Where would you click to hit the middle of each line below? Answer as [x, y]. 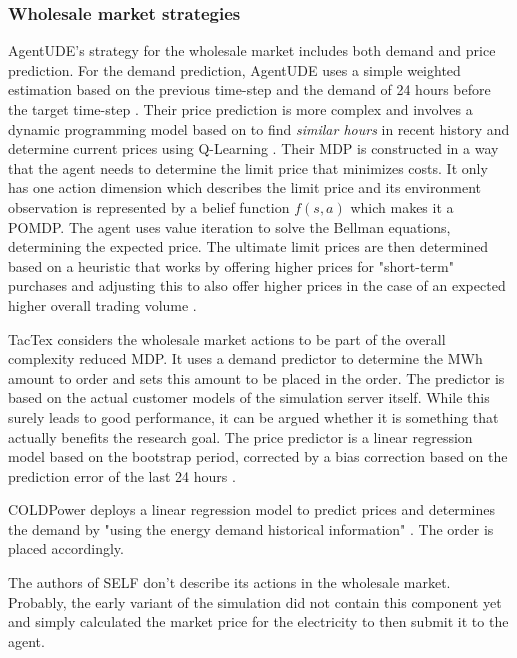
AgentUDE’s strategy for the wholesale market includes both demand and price [252, 50]
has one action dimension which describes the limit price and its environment [244, 187]
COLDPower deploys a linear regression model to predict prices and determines [251, 509]
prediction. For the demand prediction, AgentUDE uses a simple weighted [234, 69]
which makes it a [402, 206]
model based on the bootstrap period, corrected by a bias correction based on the [258, 456]
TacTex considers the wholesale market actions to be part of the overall [227, 338]
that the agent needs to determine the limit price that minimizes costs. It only [248, 167]
